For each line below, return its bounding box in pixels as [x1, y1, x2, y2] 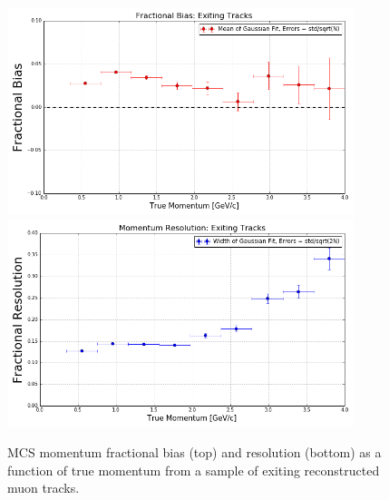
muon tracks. [7, 478, 80, 497]
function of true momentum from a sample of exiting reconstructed [7, 460, 380, 479]
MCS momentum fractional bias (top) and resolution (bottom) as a [7, 443, 382, 462]
